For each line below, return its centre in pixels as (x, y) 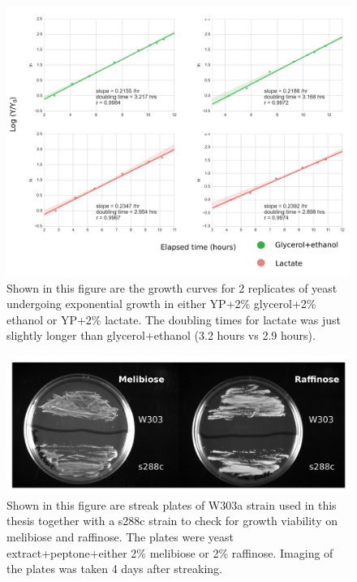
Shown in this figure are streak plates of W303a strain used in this (172, 504)
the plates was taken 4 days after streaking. (114, 569)
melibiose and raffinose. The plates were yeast (120, 536)
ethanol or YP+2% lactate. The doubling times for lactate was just (174, 319)
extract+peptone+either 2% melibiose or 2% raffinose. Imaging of (170, 552)
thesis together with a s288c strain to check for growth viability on (172, 521)
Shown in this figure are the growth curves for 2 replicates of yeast (172, 287)
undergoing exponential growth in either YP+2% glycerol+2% (161, 304)
